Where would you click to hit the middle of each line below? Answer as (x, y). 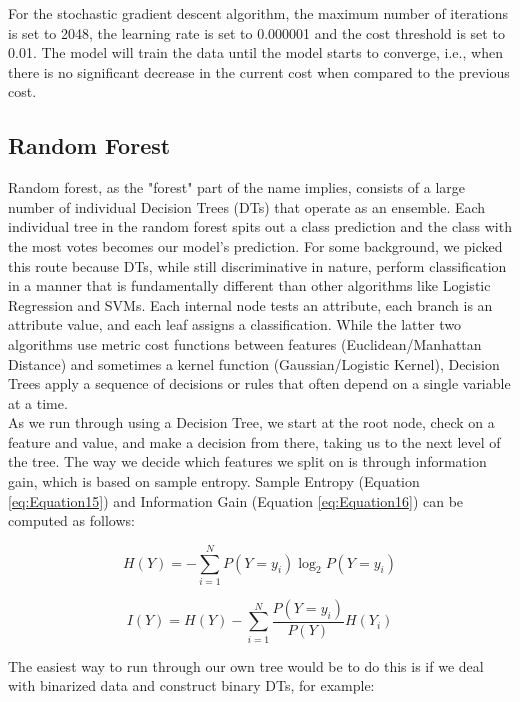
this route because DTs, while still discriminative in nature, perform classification (257, 265)
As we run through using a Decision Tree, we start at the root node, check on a (251, 422)
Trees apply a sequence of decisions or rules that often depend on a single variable (259, 383)
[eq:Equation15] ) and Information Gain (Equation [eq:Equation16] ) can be (236, 500)
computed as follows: (71, 520)
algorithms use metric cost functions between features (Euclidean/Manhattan (245, 343)
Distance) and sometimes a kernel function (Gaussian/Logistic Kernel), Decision (254, 363)
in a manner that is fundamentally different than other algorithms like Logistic (249, 285)
